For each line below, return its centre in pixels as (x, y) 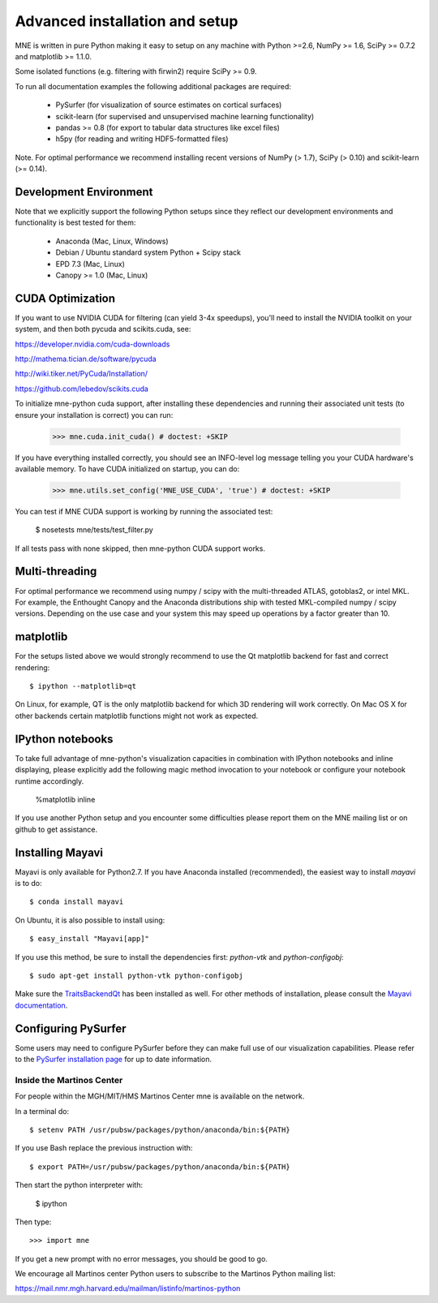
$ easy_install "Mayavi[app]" (90, 939)
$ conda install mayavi (77, 902)
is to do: (28, 883)
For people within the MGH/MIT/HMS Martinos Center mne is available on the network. (160, 1096)
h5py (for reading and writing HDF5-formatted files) (142, 139)
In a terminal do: (42, 1111)
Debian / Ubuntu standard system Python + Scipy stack (148, 252)
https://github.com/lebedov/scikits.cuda (82, 389)
